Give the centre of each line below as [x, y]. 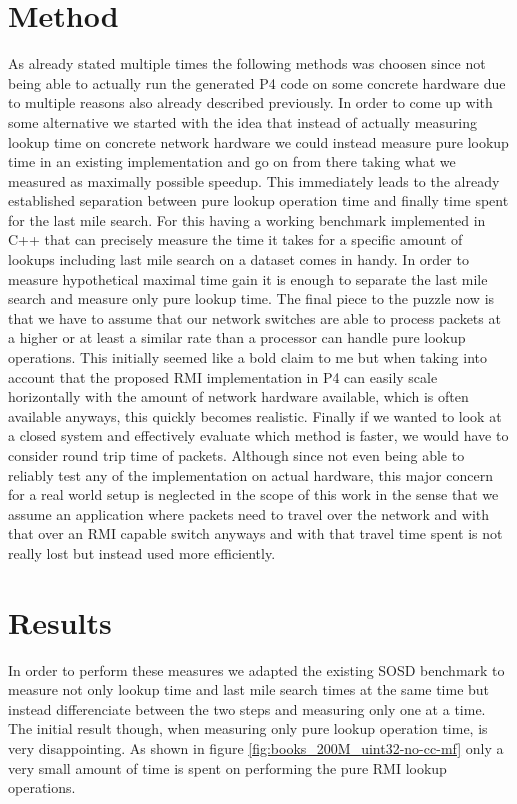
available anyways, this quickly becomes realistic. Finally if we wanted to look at [255, 415]
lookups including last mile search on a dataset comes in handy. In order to [238, 259]
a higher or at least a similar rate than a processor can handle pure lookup [237, 337]
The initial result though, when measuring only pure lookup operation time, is [248, 728]
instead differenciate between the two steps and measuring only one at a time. [247, 708]
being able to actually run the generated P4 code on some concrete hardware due [257, 82]
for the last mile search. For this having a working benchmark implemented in [247, 219]
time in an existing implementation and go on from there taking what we [232, 161]
